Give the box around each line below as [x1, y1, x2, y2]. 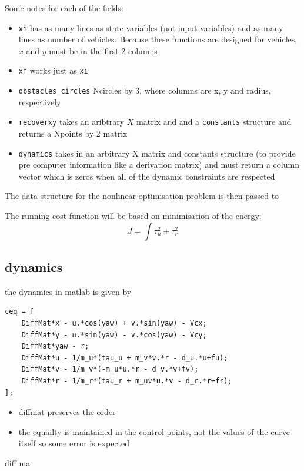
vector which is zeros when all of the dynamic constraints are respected [18, 170, 275, 182]
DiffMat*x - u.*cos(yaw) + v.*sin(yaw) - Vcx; [21, 319, 207, 328]
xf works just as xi [18, 64, 88, 77]
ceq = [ [5, 307, 35, 316]
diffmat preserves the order [18, 406, 116, 418]
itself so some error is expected [18, 437, 130, 449]
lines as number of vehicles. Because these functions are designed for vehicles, [18, 33, 298, 45]
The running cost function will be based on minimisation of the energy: [5, 210, 262, 222]
